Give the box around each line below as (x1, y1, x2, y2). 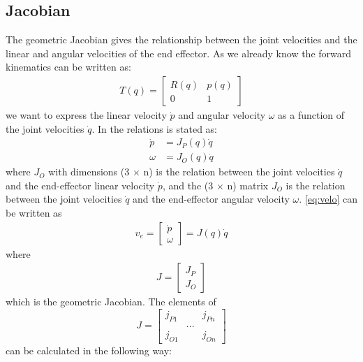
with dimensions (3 (48, 164, 130, 179)
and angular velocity (178, 108, 266, 122)
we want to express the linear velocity (6, 108, 167, 122)
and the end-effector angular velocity (133, 191, 290, 206)
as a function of (278, 108, 345, 122)
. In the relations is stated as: (91, 121, 217, 136)
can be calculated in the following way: (6, 342, 172, 357)
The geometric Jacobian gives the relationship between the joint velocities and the (6, 32, 357, 47)
